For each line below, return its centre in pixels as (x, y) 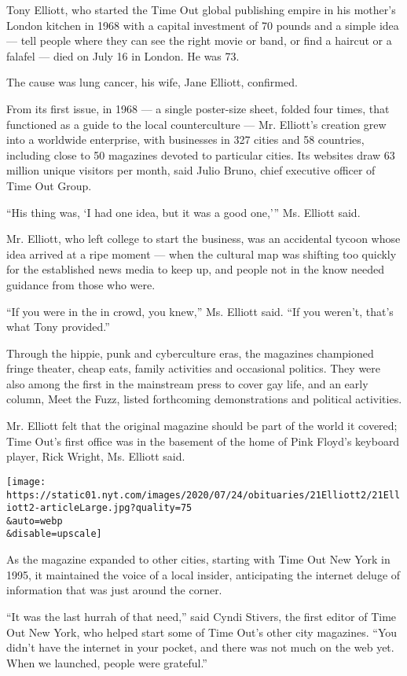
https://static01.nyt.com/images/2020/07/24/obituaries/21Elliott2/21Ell (203, 495)
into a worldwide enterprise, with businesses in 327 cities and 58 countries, (185, 140)
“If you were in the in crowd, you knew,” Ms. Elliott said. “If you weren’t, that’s (200, 311)
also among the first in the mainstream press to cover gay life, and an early (187, 383)
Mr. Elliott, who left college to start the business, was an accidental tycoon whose (203, 239)
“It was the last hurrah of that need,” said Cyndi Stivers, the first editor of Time (202, 616)
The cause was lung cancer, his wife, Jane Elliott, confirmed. (152, 82)
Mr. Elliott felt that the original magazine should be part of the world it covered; (202, 426)
